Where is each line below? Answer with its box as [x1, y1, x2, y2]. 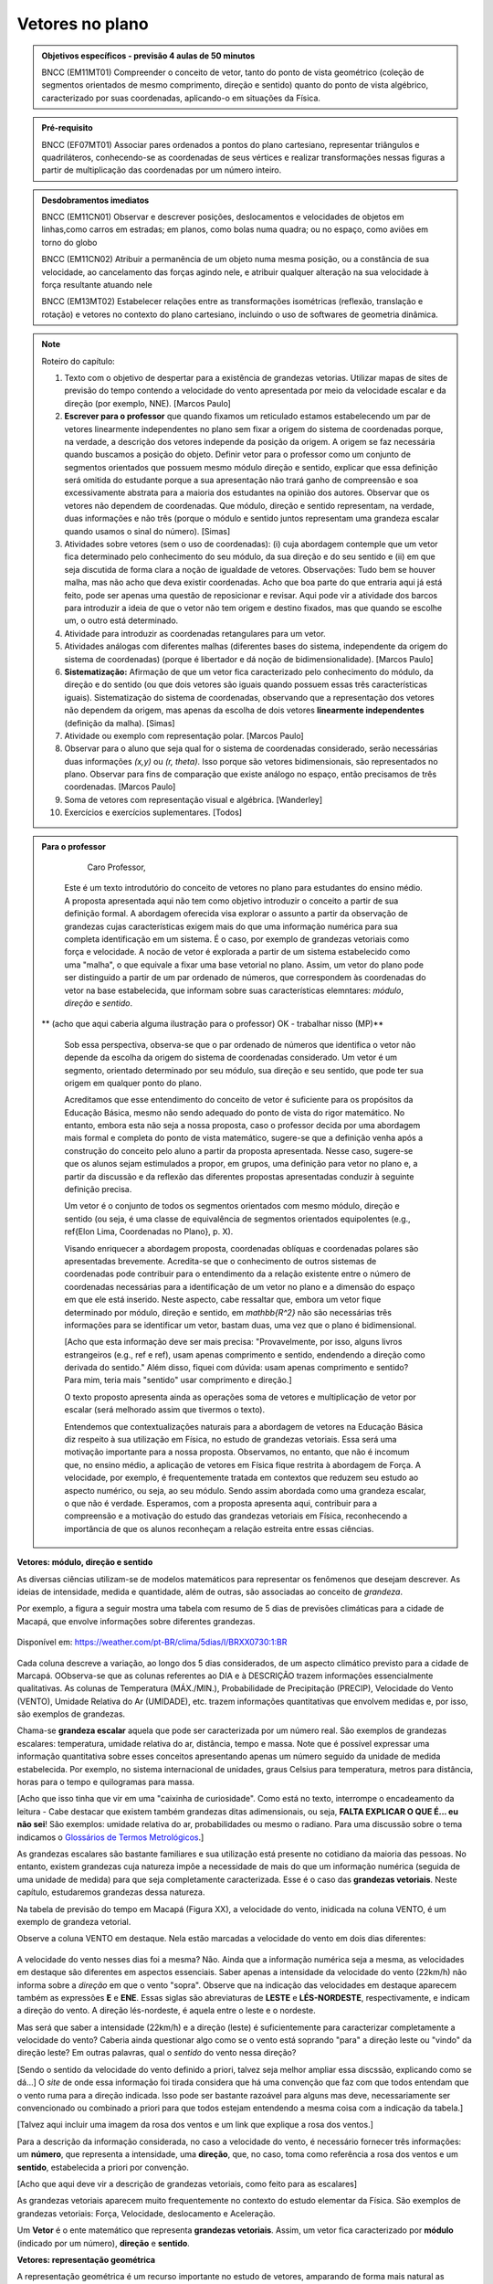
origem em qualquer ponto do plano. [64, 1077, 203, 1088]
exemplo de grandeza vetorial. [16, 1916, 131, 1927]
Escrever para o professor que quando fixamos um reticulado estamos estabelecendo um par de [64, 411, 431, 422]
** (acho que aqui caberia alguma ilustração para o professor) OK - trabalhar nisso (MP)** [41, 1019, 384, 1030]
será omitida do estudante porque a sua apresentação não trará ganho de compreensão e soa [64, 475, 419, 486]
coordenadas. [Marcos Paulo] [64, 781, 176, 792]
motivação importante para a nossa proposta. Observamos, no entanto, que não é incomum [64, 1446, 410, 1457]
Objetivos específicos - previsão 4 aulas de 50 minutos [41, 50, 256, 61]
